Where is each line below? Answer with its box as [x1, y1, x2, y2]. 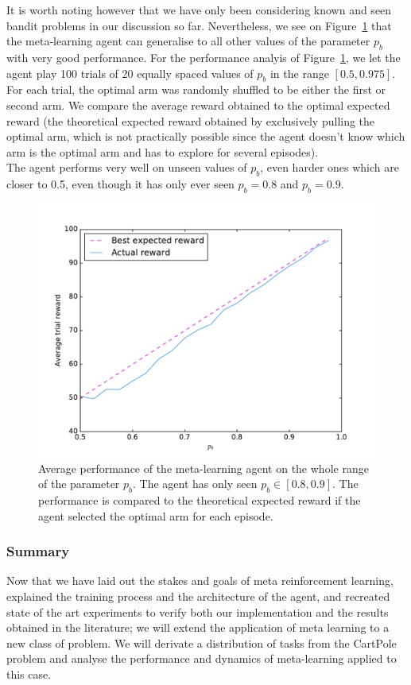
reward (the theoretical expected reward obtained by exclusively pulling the [6, 112, 375, 129]
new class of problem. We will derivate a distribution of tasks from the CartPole [6, 634, 397, 651]
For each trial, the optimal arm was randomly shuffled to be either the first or [6, 81, 386, 98]
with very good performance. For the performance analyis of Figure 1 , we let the [6, 48, 401, 65]
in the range [269, 64, 329, 81]
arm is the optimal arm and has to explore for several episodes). [6, 143, 319, 160]
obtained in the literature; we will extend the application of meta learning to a [6, 619, 390, 636]
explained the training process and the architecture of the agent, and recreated [6, 587, 390, 604]
